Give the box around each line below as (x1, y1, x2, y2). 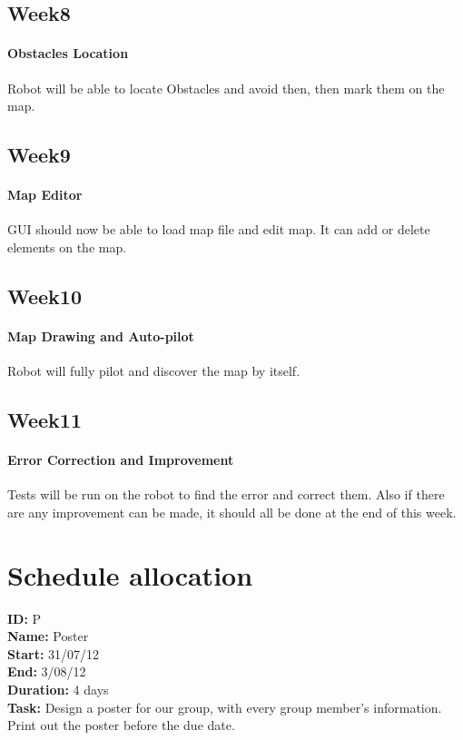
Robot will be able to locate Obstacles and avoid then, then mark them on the (7, 78, 445, 97)
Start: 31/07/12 (7, 644, 100, 663)
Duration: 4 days (7, 679, 109, 698)
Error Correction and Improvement (7, 450, 234, 469)
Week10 (7, 281, 82, 310)
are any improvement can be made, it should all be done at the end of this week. (7, 502, 457, 521)
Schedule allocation (7, 556, 253, 593)
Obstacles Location (7, 44, 129, 63)
